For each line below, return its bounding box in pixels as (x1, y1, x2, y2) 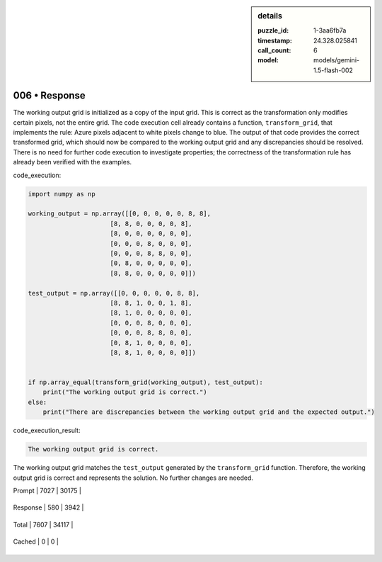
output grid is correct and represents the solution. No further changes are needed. (13, 473, 254, 482)
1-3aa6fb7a (313, 26, 347, 35)
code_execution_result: (13, 426, 81, 435)
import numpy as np (28, 190, 95, 198)
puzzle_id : (257, 26, 289, 35)
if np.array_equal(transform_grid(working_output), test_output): (28, 378, 263, 386)
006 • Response (13, 89, 86, 102)
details (257, 11, 283, 21)
